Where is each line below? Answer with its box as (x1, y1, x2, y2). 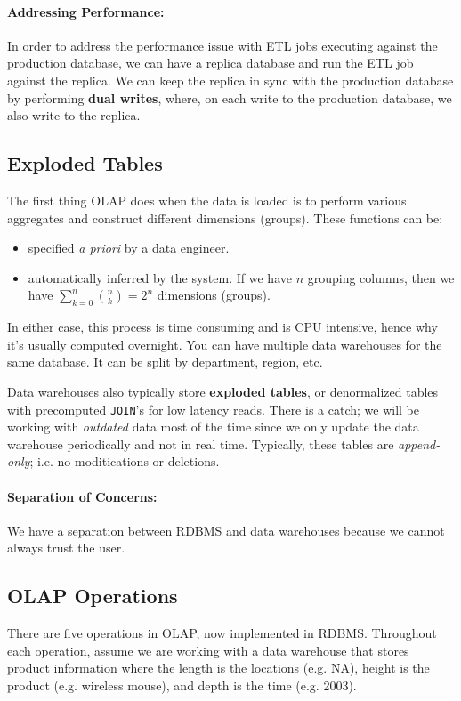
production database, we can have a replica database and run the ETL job (7, 53, 414, 72)
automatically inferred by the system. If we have (28, 268, 292, 286)
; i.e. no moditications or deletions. (29, 452, 220, 471)
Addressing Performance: (7, 2, 165, 20)
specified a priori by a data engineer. (28, 238, 230, 257)
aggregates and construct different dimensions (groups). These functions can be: (7, 208, 443, 227)
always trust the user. (7, 538, 125, 557)
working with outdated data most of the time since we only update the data (7, 417, 419, 436)
